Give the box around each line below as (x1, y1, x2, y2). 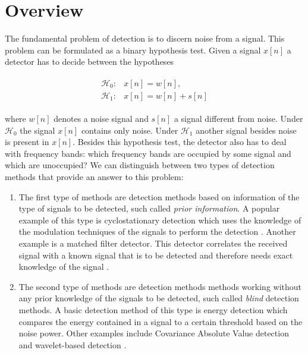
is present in (5, 135, 49, 148)
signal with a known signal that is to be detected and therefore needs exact (18, 248, 293, 261)
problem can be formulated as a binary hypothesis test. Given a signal (5, 43, 261, 56)
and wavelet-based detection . (18, 338, 127, 351)
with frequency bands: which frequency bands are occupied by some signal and (5, 147, 291, 159)
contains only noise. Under (81, 124, 178, 136)
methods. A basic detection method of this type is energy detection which (18, 303, 288, 316)
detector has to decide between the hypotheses (5, 55, 174, 68)
